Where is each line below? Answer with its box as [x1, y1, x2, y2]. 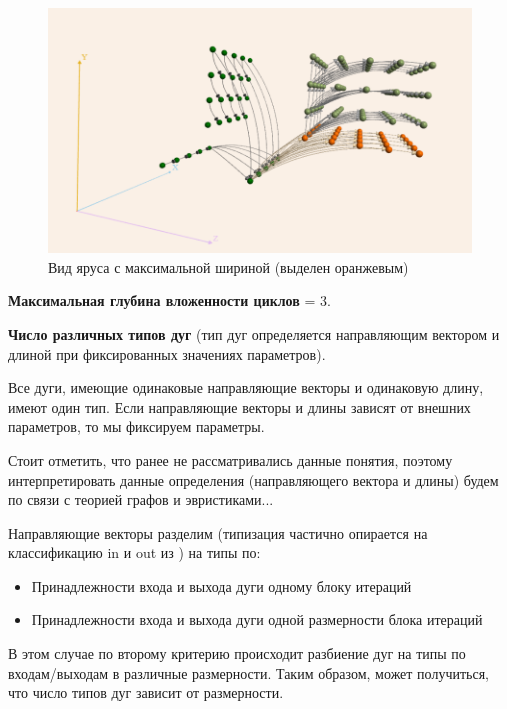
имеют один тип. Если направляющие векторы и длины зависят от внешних [8, 396, 471, 417]
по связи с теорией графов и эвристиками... [8, 489, 274, 510]
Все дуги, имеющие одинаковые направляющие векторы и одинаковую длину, [8, 377, 484, 398]
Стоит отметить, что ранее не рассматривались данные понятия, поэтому [8, 449, 453, 470]
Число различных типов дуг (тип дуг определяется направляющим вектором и [8, 323, 500, 344]
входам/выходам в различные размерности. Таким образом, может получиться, [8, 662, 489, 683]
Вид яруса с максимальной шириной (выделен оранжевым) [48, 256, 409, 277]
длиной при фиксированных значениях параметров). [8, 343, 326, 364]
